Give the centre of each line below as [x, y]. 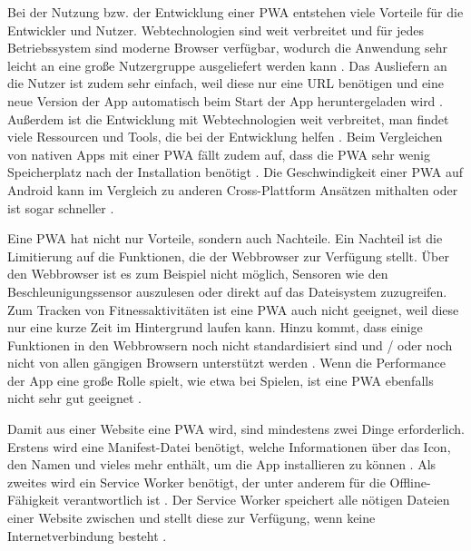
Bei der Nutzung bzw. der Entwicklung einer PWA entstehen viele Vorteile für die [235, 12]
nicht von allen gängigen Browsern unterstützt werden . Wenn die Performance [226, 363]
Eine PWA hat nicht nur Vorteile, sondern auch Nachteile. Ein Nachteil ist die [225, 238]
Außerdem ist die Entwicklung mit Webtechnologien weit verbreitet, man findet [228, 118]
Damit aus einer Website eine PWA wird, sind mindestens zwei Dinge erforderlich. [236, 429]
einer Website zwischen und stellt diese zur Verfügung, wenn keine [191, 518]
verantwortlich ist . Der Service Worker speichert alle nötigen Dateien [256, 500]
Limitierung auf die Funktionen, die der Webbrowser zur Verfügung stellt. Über [229, 256]
